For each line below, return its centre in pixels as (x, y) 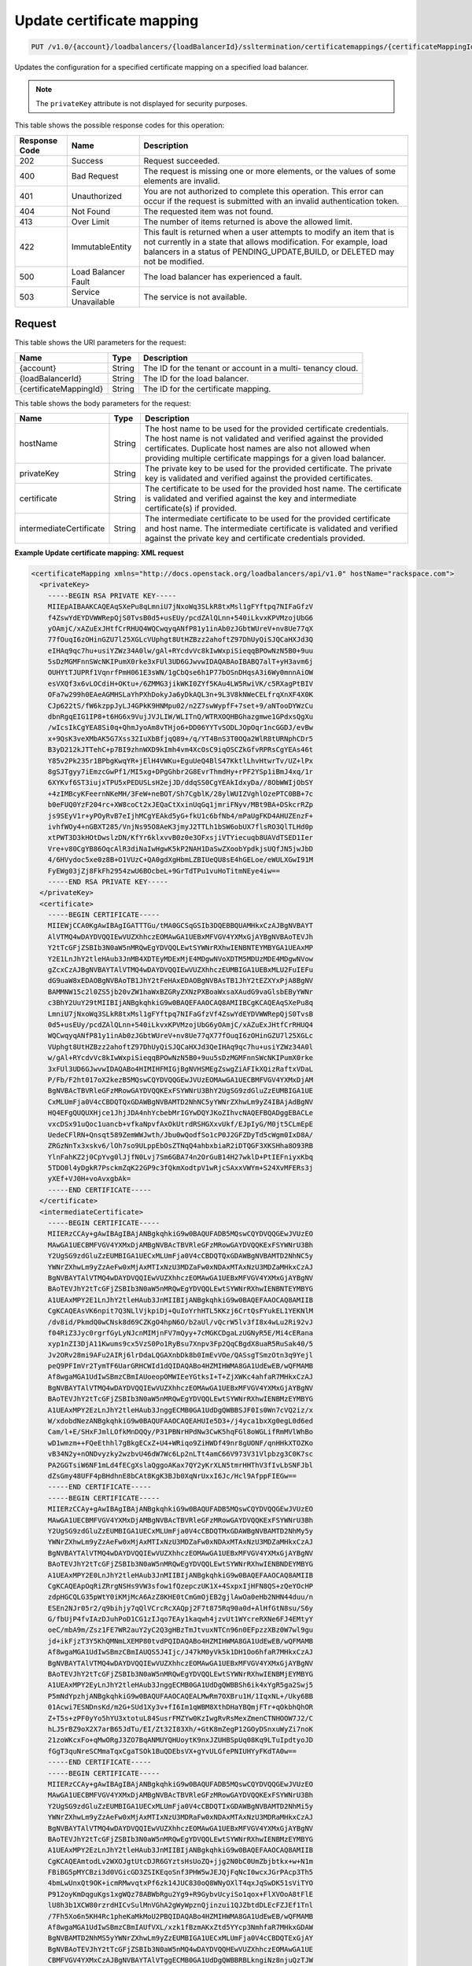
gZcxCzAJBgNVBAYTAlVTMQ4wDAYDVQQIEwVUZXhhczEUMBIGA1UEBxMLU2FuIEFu (181, 970)
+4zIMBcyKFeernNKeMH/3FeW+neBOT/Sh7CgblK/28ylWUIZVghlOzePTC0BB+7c (181, 793)
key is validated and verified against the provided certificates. (259, 478)
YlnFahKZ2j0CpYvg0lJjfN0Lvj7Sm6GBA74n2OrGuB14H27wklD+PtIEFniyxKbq (181, 1157)
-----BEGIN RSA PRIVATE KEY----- (112, 595)
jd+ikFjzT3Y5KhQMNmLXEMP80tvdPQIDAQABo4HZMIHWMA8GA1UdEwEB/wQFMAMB (181, 1641)
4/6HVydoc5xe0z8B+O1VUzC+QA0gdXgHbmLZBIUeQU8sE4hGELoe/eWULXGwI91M (181, 860)
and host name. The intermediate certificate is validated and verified (271, 528)
